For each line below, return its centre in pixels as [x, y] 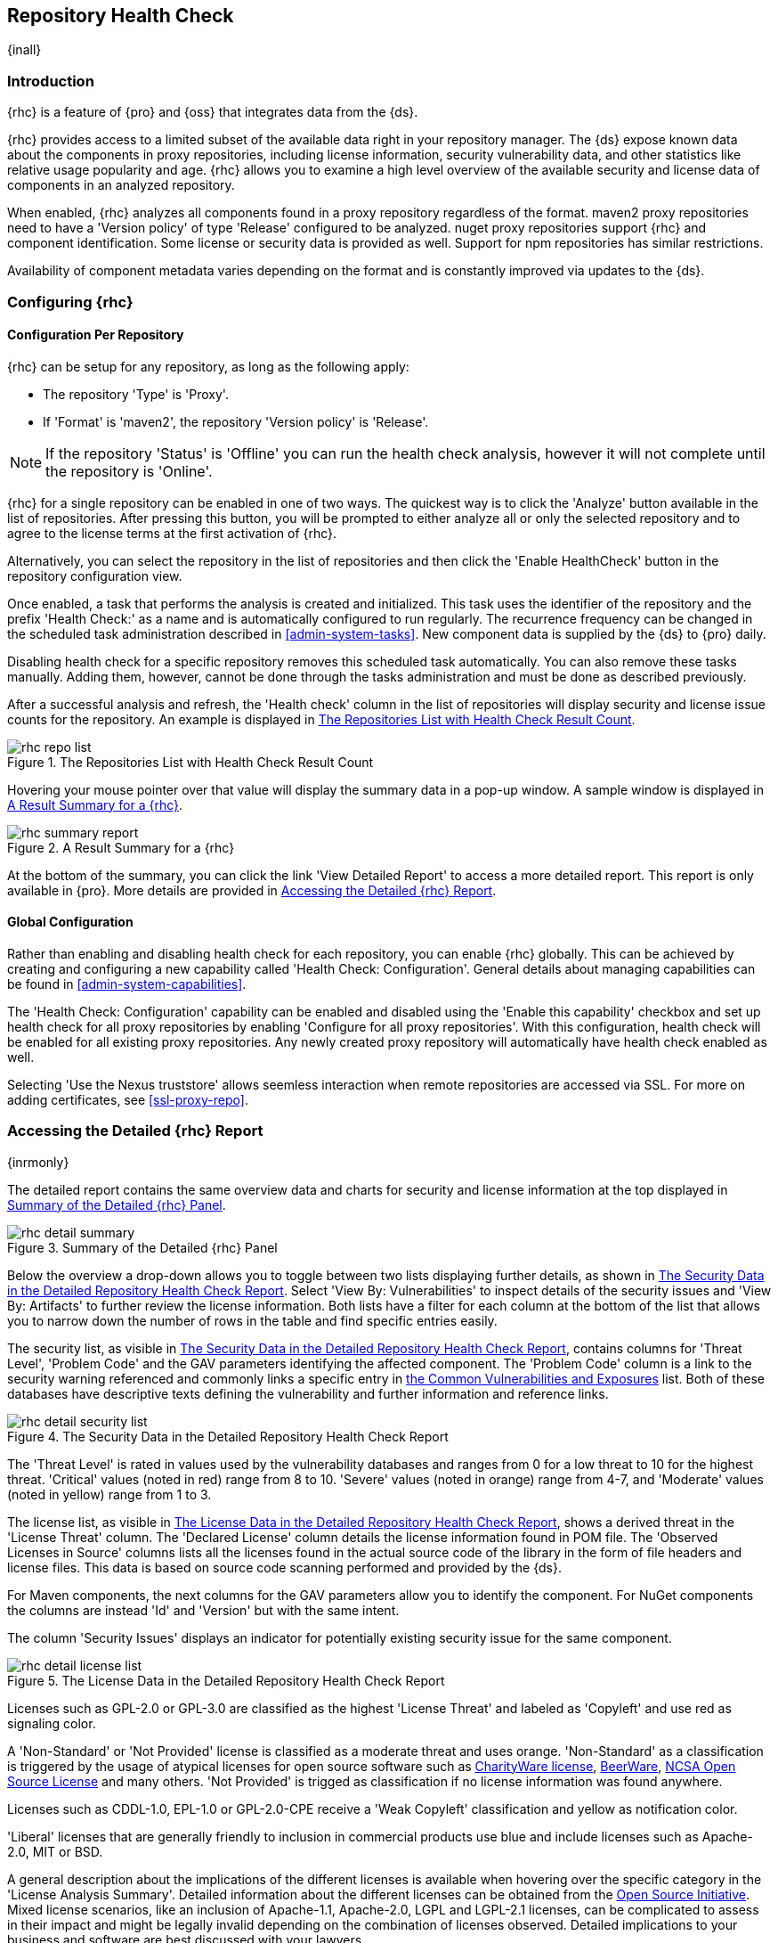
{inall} [24, 50]
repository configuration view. [95, 576]
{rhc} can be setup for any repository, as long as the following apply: [208, 366]
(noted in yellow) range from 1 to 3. [109, 1494]
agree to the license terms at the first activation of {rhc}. [172, 533]
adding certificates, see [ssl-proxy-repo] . [128, 1099]
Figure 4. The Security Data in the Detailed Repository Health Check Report [228, 1436]
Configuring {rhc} [70, 302]
